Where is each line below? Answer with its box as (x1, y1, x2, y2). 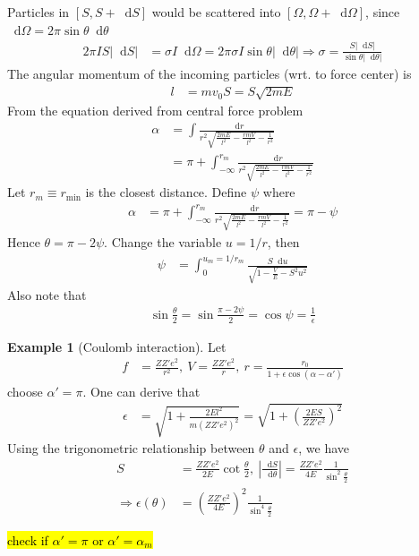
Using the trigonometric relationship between (7, 439, 255, 458)
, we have (298, 439, 349, 458)
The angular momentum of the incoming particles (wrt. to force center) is (7, 64, 412, 82)
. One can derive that (82, 381, 201, 400)
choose (7, 381, 43, 400)
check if (7, 530, 48, 549)
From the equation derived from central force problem (7, 101, 304, 120)
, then (267, 232, 300, 251)
